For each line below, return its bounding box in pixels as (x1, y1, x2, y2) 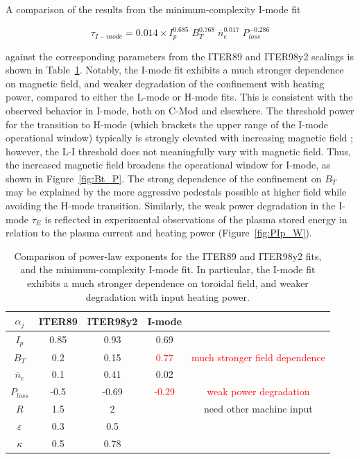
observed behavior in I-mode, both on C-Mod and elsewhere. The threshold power (6, 103, 354, 117)
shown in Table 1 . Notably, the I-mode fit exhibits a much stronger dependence (6, 62, 344, 77)
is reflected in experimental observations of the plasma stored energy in (44, 211, 348, 226)
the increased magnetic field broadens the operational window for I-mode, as (6, 157, 331, 172)
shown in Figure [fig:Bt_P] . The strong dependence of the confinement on (6, 171, 322, 185)
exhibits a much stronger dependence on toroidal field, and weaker (26, 276, 309, 291)
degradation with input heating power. (85, 289, 250, 304)
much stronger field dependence (191, 349, 325, 364)
